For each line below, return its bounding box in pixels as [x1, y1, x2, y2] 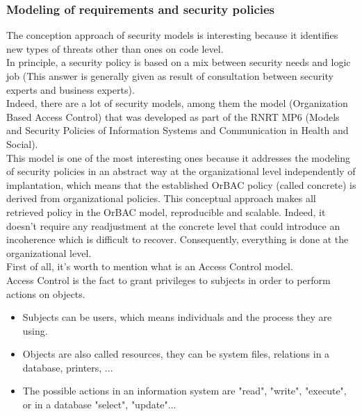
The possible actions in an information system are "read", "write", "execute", [22, 383, 347, 398]
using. [22, 323, 48, 338]
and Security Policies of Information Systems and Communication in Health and [6, 123, 349, 138]
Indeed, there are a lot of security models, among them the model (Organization [6, 96, 348, 110]
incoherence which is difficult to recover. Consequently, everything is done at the [6, 232, 349, 247]
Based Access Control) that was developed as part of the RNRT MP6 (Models [6, 109, 340, 124]
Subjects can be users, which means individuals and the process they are [22, 310, 332, 324]
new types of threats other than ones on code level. [6, 41, 224, 56]
